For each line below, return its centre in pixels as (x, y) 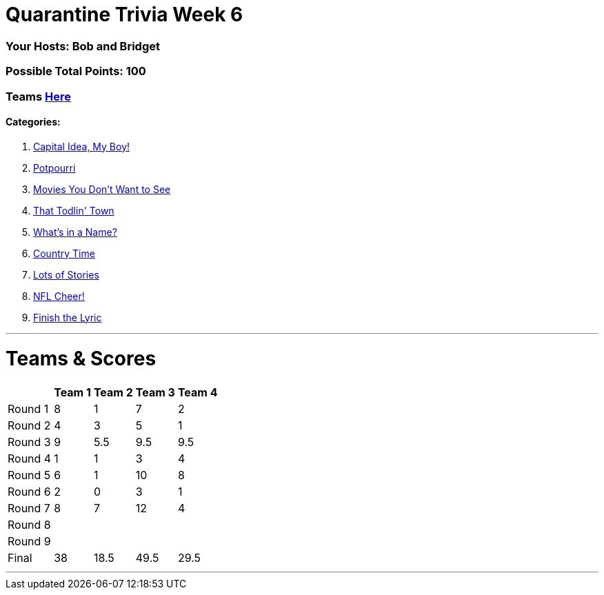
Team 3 (155, 393)
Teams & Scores (81, 359)
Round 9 (29, 542)
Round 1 (28, 409)
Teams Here (38, 96)
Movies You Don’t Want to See (102, 189)
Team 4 (198, 393)
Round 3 (29, 442)
